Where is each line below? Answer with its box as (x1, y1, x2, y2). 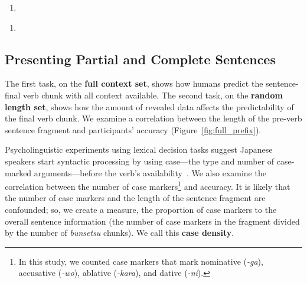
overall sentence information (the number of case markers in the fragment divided (5, 215, 300, 227)
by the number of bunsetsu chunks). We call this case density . (5, 226, 234, 239)
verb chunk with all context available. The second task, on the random (23, 88, 283, 101)
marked (5, 166, 32, 179)
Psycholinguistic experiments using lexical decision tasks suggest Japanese (5, 143, 273, 156)
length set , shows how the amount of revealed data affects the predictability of (5, 100, 294, 113)
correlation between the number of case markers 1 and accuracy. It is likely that (5, 179, 290, 192)
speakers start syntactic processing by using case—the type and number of (5, 154, 275, 167)
